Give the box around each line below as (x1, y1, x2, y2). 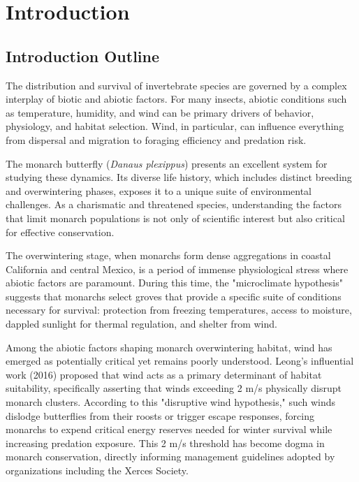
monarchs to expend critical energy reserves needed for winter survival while (6, 422, 332, 437)
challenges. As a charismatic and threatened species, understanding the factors (6, 197, 342, 212)
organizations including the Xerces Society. (6, 463, 189, 478)
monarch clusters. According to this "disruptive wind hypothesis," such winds (6, 395, 336, 409)
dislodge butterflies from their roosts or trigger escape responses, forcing (6, 408, 314, 423)
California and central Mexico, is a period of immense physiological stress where (6, 261, 349, 276)
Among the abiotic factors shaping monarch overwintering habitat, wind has (6, 339, 332, 354)
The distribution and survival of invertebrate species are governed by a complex (6, 78, 347, 92)
